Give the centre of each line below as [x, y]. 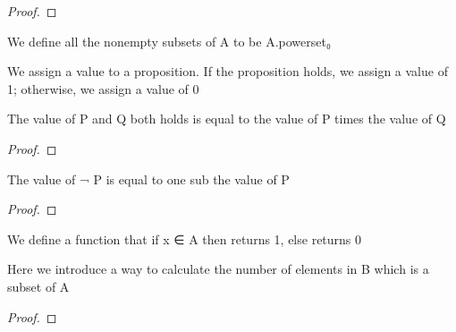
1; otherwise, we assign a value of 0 [103, 88]
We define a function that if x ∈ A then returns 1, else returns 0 [185, 238]
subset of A [38, 286]
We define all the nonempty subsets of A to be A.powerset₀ [169, 41]
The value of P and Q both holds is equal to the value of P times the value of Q [227, 119]
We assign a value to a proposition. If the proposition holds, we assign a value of [228, 71]
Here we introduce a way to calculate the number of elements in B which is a [218, 269]
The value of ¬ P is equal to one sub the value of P [148, 179]
